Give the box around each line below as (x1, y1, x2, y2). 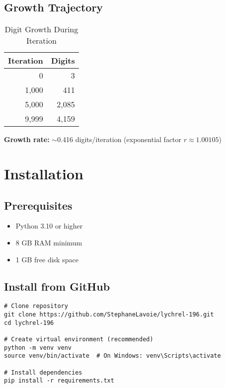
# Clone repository (4, 303, 68, 310)
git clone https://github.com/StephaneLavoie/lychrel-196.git (4, 311, 214, 318)
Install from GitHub (4, 278, 110, 294)
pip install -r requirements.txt (4, 377, 114, 385)
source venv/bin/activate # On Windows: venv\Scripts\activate (4, 352, 221, 360)
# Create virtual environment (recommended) (4, 335, 153, 343)
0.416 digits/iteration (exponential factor (57, 134, 182, 145)
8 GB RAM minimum (15, 237, 82, 247)
